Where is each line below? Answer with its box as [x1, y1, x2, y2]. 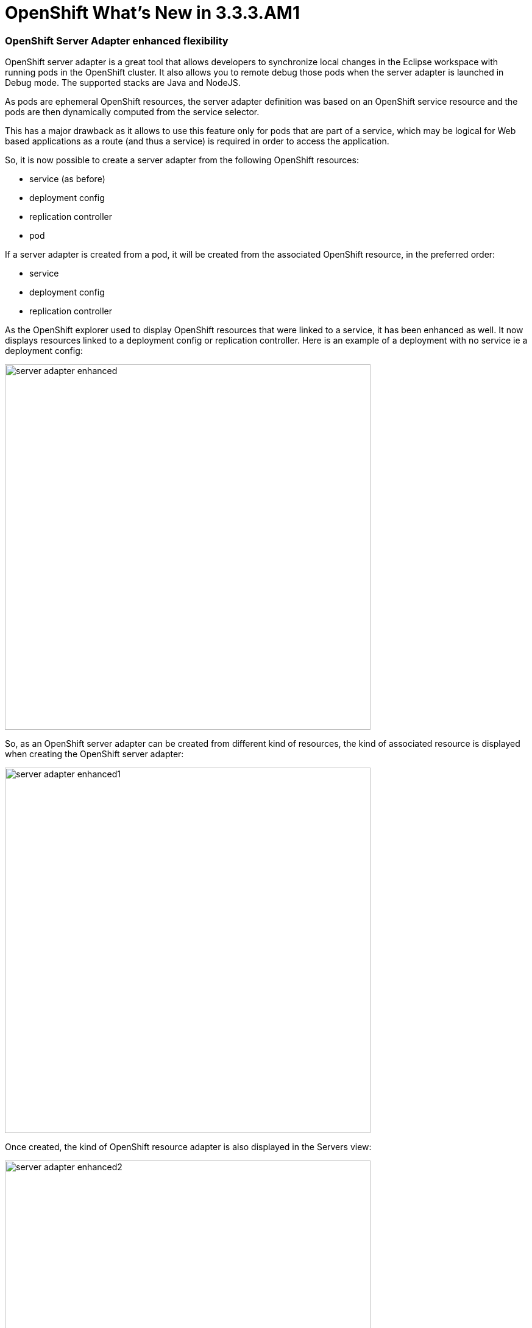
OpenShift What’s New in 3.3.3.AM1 [5, 2, 300, 23]
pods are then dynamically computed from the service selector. [5, 107, 260, 118]
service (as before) [29, 174, 105, 185]
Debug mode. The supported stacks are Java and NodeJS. [5, 77, 241, 88]
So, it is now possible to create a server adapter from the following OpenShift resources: [5, 155, 359, 166]
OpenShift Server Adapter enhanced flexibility [5, 34, 229, 47]
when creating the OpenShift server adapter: [5, 749, 184, 760]
